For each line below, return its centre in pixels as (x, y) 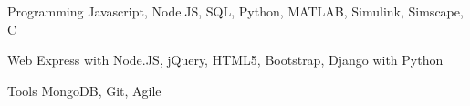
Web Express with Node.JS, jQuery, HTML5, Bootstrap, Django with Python (225, 60)
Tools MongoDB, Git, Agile (84, 90)
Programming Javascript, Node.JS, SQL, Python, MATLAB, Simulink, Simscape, (235, 11)
